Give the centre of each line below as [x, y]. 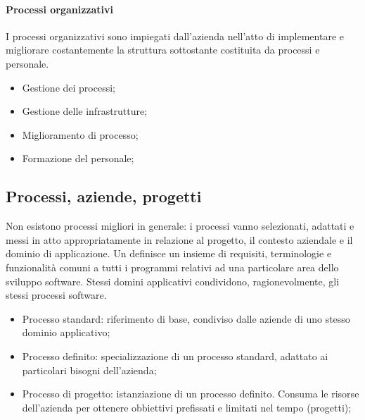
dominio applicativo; [66, 332]
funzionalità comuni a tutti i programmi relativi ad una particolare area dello [172, 267]
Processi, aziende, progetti [104, 196]
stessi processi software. [56, 295]
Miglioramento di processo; [80, 134]
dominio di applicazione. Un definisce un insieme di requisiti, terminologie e [169, 253]
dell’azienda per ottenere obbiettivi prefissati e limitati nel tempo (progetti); [187, 407]
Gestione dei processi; [69, 87]
